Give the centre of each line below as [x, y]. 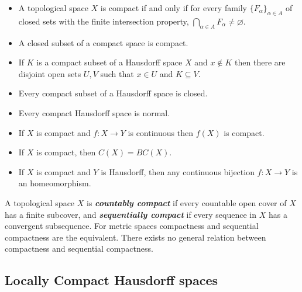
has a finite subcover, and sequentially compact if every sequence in [131, 214]
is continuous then [160, 132]
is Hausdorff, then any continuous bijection [178, 171]
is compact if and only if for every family [174, 8]
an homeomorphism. [55, 183]
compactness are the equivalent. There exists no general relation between [135, 237]
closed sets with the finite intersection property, [104, 21]
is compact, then [66, 152]
